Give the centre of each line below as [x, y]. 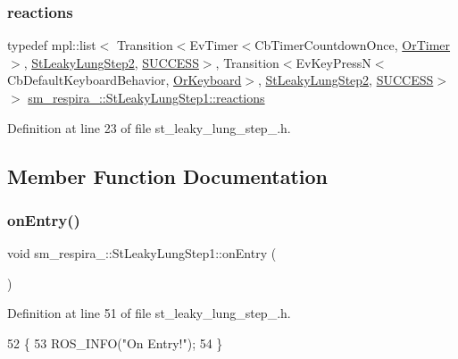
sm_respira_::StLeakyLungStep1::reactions [146, 97]
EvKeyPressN [333, 62]
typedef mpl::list [52, 45]
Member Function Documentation [168, 175]
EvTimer [214, 45]
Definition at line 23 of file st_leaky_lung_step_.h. [149, 127]
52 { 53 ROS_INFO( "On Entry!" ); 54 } [115, 342]
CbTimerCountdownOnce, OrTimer [353, 45]
